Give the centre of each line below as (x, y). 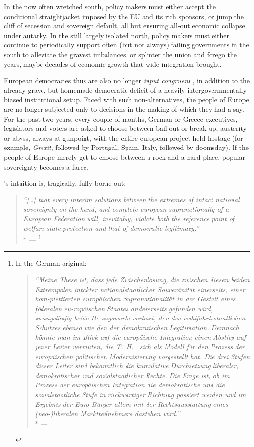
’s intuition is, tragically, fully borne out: (65, 183)
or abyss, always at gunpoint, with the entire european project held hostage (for (124, 138)
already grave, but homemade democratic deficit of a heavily (95, 90)
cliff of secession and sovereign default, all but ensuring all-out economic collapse (125, 26)
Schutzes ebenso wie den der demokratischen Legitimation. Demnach (137, 327)
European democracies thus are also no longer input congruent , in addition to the (127, 80)
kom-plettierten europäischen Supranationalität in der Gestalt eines (135, 299)
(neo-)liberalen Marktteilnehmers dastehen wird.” (107, 414)
